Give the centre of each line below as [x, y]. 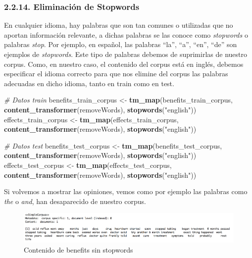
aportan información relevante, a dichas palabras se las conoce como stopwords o [126, 34]
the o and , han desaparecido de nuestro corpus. [75, 201]
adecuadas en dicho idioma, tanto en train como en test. [89, 83]
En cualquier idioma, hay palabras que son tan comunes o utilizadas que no [119, 25]
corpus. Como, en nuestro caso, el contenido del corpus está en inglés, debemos [124, 64]
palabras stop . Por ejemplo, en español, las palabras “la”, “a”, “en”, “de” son [121, 44]
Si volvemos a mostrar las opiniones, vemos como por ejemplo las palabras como [126, 191]
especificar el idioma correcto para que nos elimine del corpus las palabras [116, 74]
